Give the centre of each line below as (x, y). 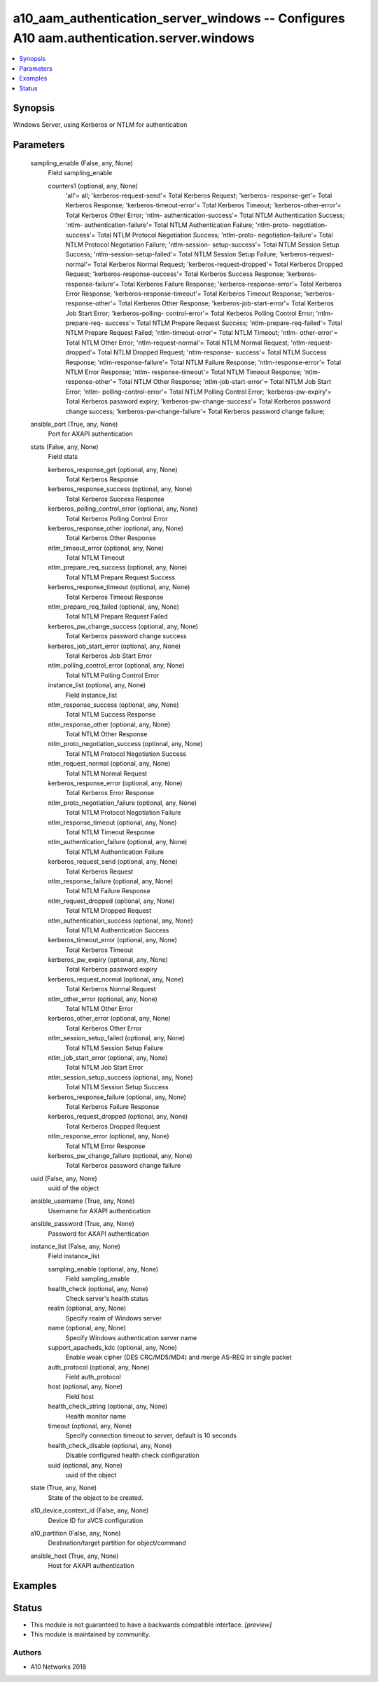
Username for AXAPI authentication (99, 1211)
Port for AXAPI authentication (90, 434)
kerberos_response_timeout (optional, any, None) (119, 587)
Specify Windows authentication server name (131, 1337)
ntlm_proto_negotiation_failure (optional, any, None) (122, 803)
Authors (27, 1653)
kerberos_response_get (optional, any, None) (113, 469)
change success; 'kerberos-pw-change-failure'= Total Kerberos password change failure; (195, 411)
